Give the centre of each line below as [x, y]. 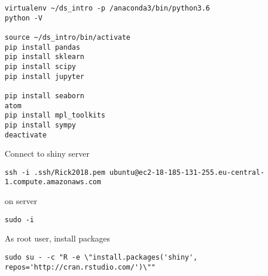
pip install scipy [40, 66]
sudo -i [20, 220]
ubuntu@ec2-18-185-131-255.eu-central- [187, 172]
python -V [24, 18]
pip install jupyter [45, 76]
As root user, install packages [58, 238]
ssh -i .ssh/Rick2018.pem [55, 172]
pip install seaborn [45, 96]
